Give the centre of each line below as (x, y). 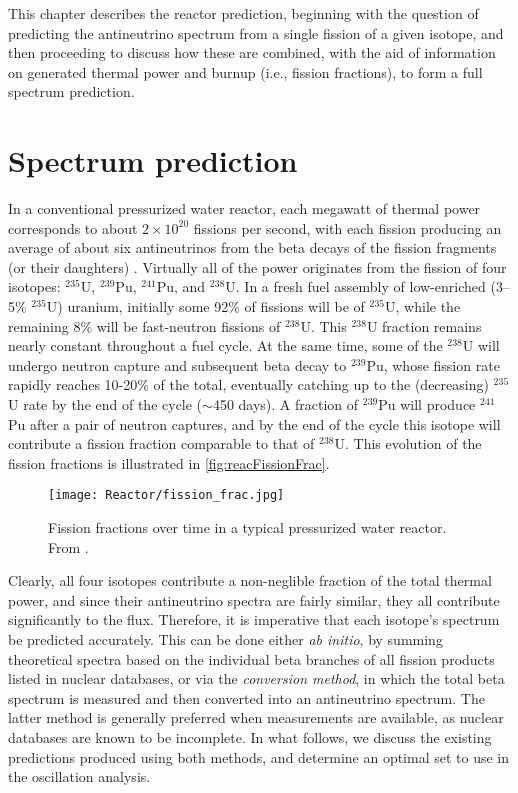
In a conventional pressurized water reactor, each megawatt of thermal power (244, 208)
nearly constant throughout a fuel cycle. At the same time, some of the (225, 345)
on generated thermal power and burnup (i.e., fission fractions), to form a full (245, 71)
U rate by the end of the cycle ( (105, 404)
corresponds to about (73, 227)
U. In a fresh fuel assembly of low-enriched (355, 286)
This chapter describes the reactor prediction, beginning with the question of (243, 13)
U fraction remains (424, 325)
